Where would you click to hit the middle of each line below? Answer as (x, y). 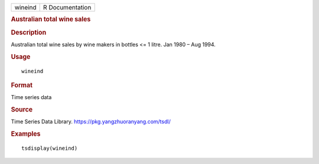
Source (22, 110)
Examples (26, 134)
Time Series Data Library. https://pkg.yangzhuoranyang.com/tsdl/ (91, 122)
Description (29, 32)
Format (22, 85)
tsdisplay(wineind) (50, 148)
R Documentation (67, 7)
